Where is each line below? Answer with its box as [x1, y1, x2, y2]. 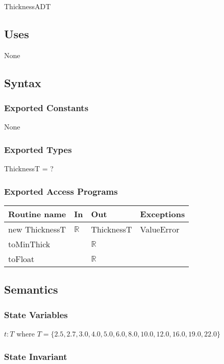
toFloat [8, 253, 35, 265]
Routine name [8, 208, 66, 220]
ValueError [140, 223, 180, 236]
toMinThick [8, 238, 51, 250]
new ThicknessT [8, 223, 66, 236]
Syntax [4, 74, 41, 90]
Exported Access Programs [4, 185, 118, 197]
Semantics [4, 281, 58, 297]
